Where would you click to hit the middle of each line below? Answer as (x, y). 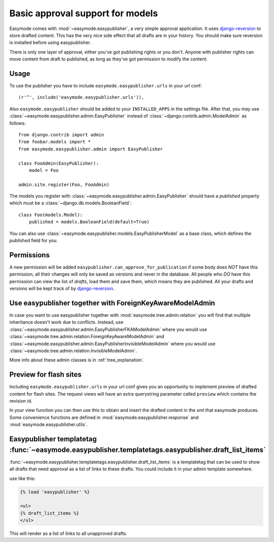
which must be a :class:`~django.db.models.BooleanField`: (71, 203)
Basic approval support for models (84, 13)
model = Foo (44, 170)
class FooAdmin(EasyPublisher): (59, 163)
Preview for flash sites (45, 374)
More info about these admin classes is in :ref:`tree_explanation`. (77, 360)
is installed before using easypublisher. (50, 43)
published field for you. (33, 240)
